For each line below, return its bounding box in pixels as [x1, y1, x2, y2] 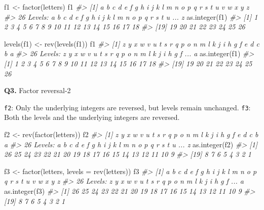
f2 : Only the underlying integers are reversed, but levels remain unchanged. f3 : [4, 102, 251, 112]
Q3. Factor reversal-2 [4, 85, 71, 96]
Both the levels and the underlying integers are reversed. [4, 112, 180, 122]
